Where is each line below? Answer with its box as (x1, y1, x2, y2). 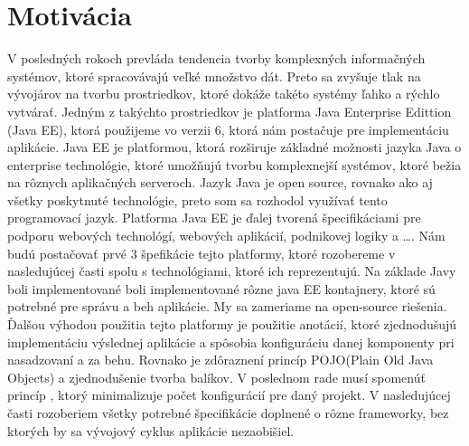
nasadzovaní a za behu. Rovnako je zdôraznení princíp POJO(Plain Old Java (7, 350, 434, 369)
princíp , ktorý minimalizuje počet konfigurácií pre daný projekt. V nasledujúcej (7, 385, 451, 404)
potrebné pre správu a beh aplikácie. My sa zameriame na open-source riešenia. (7, 297, 447, 316)
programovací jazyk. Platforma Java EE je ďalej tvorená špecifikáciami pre (7, 208, 421, 227)
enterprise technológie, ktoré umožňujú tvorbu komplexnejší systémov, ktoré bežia (7, 155, 462, 174)
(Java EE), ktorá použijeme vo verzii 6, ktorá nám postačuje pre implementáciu (7, 119, 449, 138)
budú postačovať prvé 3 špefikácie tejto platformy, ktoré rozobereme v (7, 243, 396, 262)
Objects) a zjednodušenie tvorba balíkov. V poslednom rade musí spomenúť (7, 367, 426, 386)
